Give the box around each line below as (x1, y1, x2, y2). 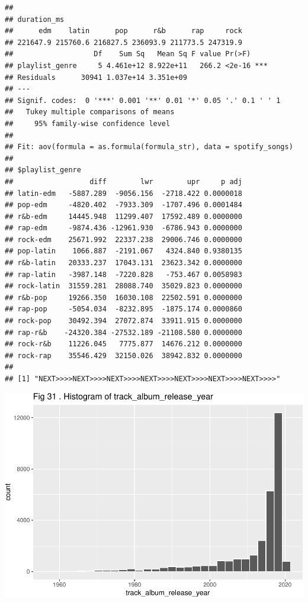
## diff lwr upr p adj (5, 177, 242, 186)
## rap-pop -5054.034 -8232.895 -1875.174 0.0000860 (5, 305, 242, 314)
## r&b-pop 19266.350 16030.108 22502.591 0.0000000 (5, 293, 242, 302)
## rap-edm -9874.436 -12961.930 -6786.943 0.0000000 (5, 224, 242, 233)
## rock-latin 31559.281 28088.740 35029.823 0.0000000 (5, 282, 242, 291)
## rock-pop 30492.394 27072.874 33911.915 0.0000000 (5, 317, 242, 326)
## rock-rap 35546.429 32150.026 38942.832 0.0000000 (5, 351, 242, 360)
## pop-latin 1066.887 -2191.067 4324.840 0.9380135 (5, 247, 242, 256)
